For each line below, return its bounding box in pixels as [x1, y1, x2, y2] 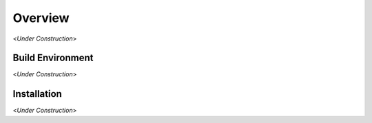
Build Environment [12, 52, 94, 64]
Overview [12, 10, 70, 25]
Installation [12, 88, 62, 100]
